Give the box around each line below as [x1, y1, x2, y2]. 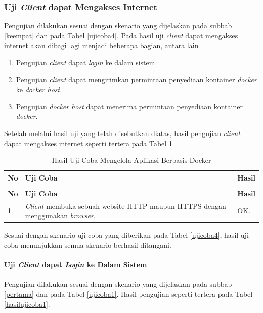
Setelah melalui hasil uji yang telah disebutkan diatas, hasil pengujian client [4, 127, 240, 138]
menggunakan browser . [25, 210, 96, 221]
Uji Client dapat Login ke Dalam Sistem [4, 259, 147, 270]
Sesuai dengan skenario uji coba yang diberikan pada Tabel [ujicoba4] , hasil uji [4, 230, 249, 240]
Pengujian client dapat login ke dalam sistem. [16, 57, 157, 67]
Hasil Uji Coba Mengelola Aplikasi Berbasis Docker [52, 155, 211, 165]
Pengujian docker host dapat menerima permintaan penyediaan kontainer [16, 101, 243, 111]
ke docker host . [16, 84, 62, 95]
